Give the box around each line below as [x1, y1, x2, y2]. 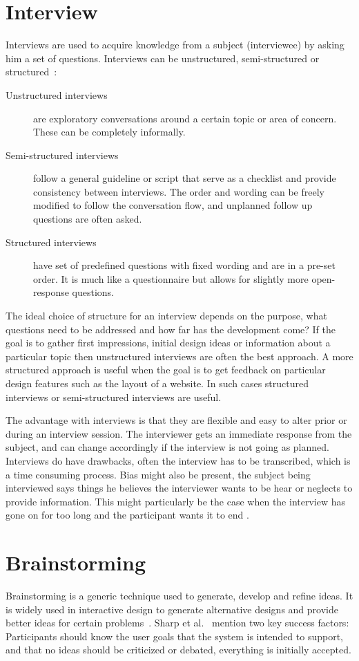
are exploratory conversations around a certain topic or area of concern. [33, 111, 337, 125]
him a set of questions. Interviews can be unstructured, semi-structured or [6, 50, 320, 65]
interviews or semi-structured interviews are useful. [6, 389, 222, 404]
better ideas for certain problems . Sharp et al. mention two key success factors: [6, 615, 349, 630]
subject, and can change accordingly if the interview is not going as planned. [6, 440, 329, 454]
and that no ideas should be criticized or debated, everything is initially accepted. [6, 642, 351, 657]
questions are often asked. [33, 212, 142, 226]
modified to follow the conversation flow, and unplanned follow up [33, 198, 313, 212]
